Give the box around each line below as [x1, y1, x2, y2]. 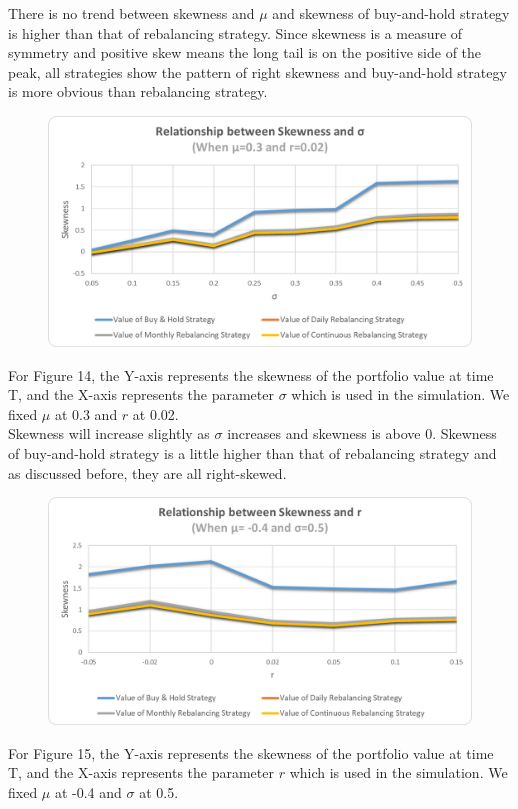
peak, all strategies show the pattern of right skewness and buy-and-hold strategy [8, 61, 507, 82]
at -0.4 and [54, 781, 122, 802]
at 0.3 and [54, 403, 118, 424]
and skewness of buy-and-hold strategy [272, 3, 510, 23]
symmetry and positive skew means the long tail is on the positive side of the [8, 42, 482, 63]
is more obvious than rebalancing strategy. [8, 81, 268, 102]
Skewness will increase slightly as [8, 423, 210, 444]
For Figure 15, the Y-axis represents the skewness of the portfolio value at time [8, 742, 494, 763]
